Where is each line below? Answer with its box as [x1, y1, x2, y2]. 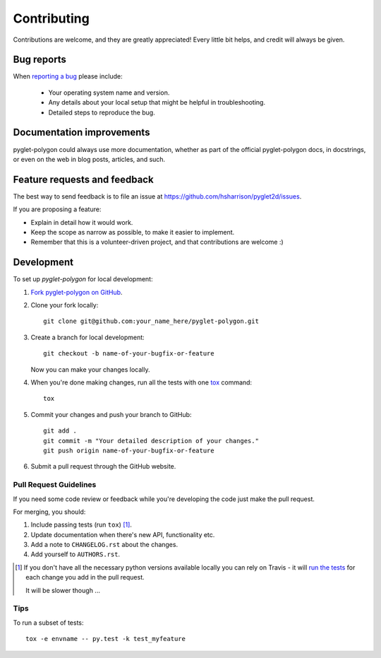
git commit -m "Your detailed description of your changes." [43, 437, 259, 445]
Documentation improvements [13, 127, 150, 139]
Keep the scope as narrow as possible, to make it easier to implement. [30, 228, 235, 236]
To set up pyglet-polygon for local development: [13, 275, 153, 283]
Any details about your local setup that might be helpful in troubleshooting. [48, 98, 266, 107]
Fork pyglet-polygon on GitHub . [30, 288, 123, 296]
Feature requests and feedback [13, 173, 155, 185]
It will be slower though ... [25, 586, 100, 594]
